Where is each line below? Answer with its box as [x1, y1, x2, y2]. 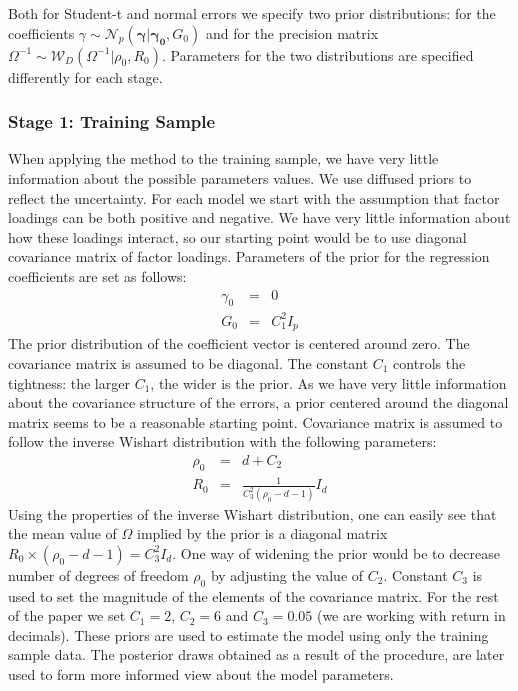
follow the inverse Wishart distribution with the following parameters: [8, 431, 437, 452]
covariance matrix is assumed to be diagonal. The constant [8, 352, 369, 373]
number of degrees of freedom [8, 564, 189, 585]
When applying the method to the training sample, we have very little [8, 148, 439, 169]
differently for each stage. [8, 66, 163, 87]
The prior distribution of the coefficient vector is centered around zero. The [8, 333, 470, 354]
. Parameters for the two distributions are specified [162, 44, 474, 65]
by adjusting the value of [210, 564, 364, 585]
